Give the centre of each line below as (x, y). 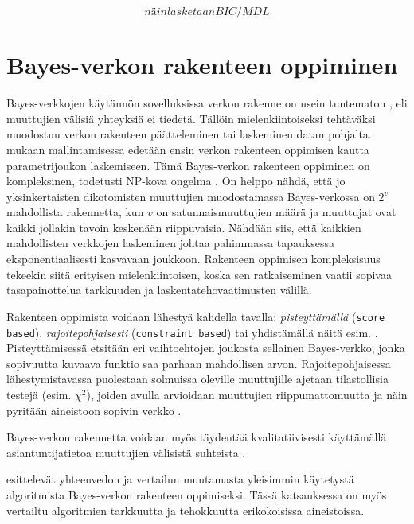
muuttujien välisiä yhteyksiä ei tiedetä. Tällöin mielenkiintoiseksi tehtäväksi (191, 118)
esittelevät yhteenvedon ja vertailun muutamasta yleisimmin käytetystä (180, 479)
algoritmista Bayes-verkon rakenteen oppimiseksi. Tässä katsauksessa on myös (197, 494)
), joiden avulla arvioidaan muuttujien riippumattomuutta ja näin (247, 394)
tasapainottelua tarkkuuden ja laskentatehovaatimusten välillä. (159, 290)
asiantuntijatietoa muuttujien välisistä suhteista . (126, 452)
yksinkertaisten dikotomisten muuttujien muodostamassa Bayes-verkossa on (191, 196)
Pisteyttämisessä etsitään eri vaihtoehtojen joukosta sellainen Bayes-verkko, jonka (206, 348)
